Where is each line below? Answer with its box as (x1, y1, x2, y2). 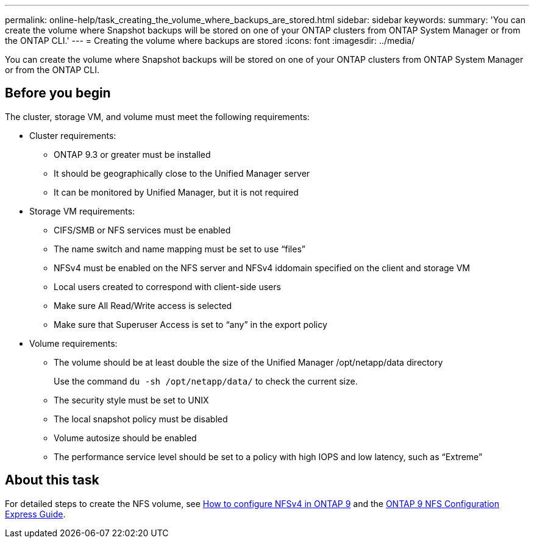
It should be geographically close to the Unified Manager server (54, 168, 310, 179)
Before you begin (5, 85, 111, 101)
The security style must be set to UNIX (54, 394, 209, 405)
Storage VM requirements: (29, 205, 135, 216)
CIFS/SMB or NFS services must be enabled (54, 224, 231, 235)
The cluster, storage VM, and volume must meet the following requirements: (5, 111, 310, 122)
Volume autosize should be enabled (54, 432, 197, 443)
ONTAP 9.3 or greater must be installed (54, 149, 211, 160)
